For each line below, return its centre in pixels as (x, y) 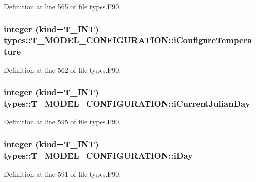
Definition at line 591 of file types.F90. (63, 174)
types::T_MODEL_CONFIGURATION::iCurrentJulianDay (127, 103)
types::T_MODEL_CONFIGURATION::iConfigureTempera (128, 40)
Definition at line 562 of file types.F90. (63, 70)
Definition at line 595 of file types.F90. (63, 122)
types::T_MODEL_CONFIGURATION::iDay (98, 155)
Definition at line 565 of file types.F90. (63, 6)
